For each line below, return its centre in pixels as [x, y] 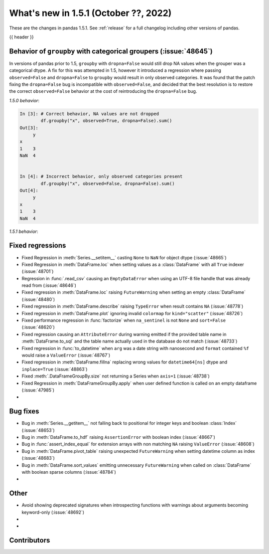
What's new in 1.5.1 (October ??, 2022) [90, 13]
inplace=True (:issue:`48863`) [55, 369]
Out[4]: [29, 190]
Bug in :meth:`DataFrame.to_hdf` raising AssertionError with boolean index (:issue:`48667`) [118, 437]
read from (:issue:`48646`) [49, 285]
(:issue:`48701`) [38, 271]
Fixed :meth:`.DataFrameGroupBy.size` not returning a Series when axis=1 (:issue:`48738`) [116, 376]
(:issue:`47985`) [38, 390]
